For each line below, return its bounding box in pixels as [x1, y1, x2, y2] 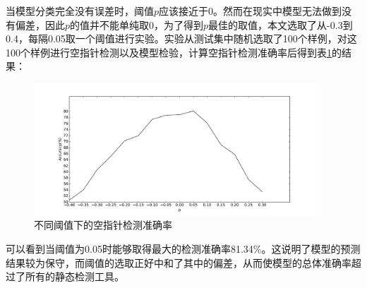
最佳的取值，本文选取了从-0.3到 [208, 17, 353, 32]
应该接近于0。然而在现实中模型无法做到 [159, 4, 342, 18]
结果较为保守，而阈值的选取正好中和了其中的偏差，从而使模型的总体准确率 [6, 255, 351, 270]
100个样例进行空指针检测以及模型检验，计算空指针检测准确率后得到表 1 [6, 44, 332, 59]
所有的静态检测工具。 [25, 269, 124, 284]
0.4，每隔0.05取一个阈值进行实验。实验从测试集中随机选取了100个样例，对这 [6, 31, 357, 46]
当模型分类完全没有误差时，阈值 [6, 4, 154, 18]
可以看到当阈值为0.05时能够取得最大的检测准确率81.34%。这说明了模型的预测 [6, 241, 361, 256]
